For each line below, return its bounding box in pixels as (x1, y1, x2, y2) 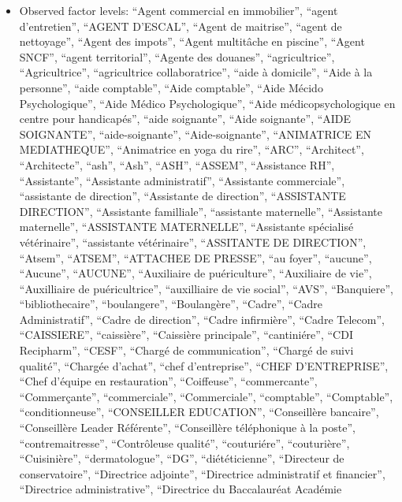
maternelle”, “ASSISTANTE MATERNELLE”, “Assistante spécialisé (19, 218, 354, 235)
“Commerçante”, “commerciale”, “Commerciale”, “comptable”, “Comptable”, (19, 388, 393, 404)
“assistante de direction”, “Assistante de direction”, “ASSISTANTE (19, 188, 346, 204)
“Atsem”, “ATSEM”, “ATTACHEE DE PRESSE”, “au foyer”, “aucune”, (19, 249, 372, 266)
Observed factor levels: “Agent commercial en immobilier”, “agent (19, 2, 338, 18)
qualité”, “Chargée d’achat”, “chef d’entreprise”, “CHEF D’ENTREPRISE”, (19, 357, 389, 374)
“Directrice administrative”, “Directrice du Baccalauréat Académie (19, 481, 342, 497)
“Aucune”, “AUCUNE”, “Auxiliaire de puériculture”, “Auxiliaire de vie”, (19, 265, 372, 281)
